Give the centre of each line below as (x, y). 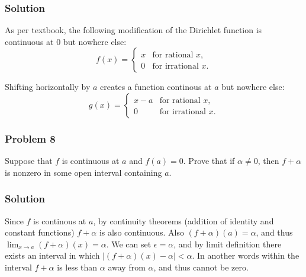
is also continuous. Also (141, 232)
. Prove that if (209, 161)
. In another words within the (246, 255)
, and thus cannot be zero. (201, 267)
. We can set (129, 244)
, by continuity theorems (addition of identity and (183, 220)
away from (127, 267)
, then (268, 161)
